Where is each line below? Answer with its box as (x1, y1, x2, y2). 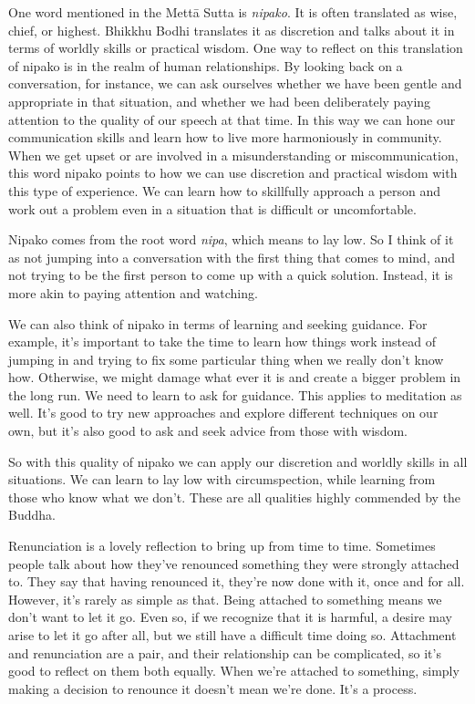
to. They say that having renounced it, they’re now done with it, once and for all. (8, 572, 465, 591)
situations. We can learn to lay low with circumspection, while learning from (8, 470, 436, 489)
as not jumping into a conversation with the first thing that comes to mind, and (8, 247, 456, 266)
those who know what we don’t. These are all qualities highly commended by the (8, 487, 461, 506)
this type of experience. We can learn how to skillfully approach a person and (8, 181, 441, 200)
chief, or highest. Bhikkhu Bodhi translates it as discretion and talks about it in (8, 20, 455, 39)
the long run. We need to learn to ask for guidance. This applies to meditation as (8, 385, 462, 404)
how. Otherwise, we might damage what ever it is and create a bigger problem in (8, 368, 461, 387)
